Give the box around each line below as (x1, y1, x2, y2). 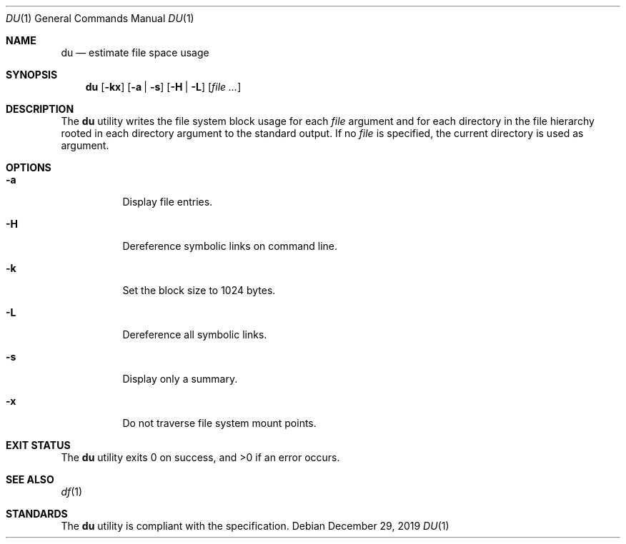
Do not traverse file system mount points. (122, 417, 317, 429)
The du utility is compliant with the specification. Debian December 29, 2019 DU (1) (61, 520, 449, 532)
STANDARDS (6, 508, 68, 520)
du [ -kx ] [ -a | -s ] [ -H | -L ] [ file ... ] (85, 81, 242, 93)
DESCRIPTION (6, 103, 74, 115)
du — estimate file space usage (61, 46, 209, 59)
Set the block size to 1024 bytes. (122, 284, 276, 296)
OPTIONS (6, 161, 51, 173)
